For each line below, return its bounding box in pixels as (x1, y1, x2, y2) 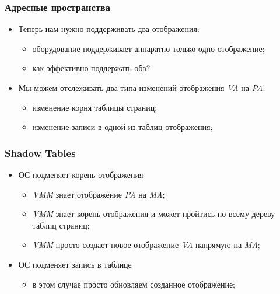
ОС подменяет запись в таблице (18, 258, 132, 270)
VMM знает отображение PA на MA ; (32, 188, 165, 200)
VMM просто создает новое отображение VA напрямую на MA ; (32, 239, 260, 251)
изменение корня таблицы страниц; (32, 101, 157, 113)
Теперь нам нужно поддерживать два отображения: (18, 23, 199, 35)
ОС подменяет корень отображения (18, 169, 143, 180)
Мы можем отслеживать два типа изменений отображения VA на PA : (18, 82, 265, 93)
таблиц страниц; (32, 219, 90, 231)
